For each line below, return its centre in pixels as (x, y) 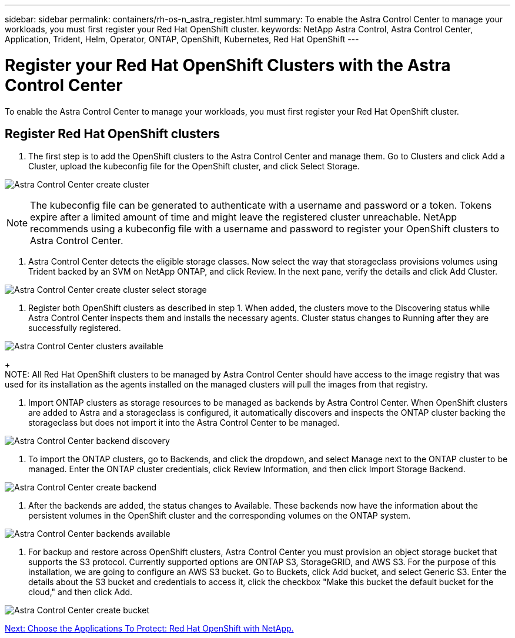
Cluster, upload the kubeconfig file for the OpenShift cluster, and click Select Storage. (194, 166)
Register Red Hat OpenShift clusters (112, 133)
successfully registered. (75, 328)
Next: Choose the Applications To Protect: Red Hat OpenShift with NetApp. (149, 629)
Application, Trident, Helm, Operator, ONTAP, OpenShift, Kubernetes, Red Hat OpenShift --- (182, 39)
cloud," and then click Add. (81, 592)
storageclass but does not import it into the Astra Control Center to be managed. (184, 423)
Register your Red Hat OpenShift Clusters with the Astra (228, 65)
